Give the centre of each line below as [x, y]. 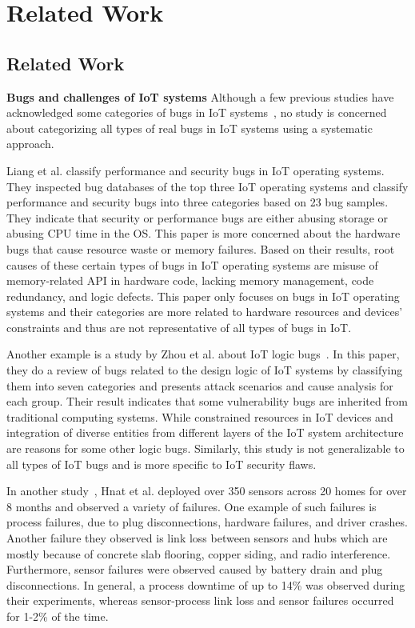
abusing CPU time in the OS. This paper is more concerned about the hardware [204, 233]
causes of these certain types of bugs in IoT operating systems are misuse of [192, 264]
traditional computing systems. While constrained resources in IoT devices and [200, 416]
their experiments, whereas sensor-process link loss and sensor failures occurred [200, 600]
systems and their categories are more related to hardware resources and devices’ [205, 312]
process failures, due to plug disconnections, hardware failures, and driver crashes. [207, 522]
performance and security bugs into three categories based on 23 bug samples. [198, 202]
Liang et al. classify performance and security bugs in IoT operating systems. [196, 170]
